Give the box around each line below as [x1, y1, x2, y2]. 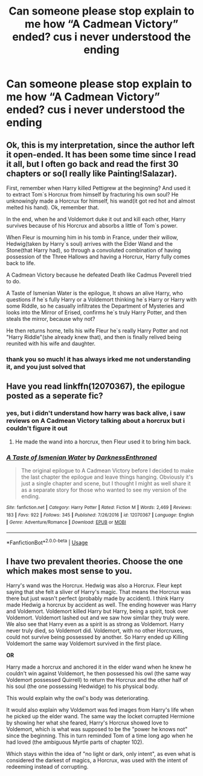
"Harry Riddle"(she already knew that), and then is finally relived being [6, 334, 182, 340]
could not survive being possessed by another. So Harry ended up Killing [6, 633, 188, 641]
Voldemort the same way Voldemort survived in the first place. [6, 640, 162, 647]
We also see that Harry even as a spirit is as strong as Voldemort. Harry [6, 621, 184, 628]
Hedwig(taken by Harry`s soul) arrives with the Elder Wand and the [6, 240, 173, 247]
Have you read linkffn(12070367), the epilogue [6, 381, 185, 392]
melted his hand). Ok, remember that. [6, 204, 100, 211]
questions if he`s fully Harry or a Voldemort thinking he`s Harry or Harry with [6, 296, 197, 303]
